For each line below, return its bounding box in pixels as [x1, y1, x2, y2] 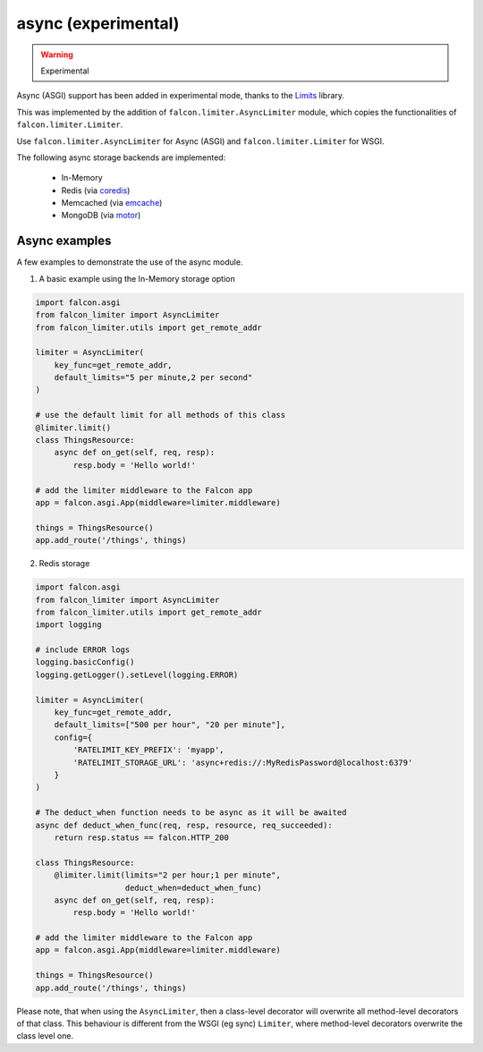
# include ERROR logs [35, 645, 131, 655]
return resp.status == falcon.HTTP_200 [54, 832, 230, 843]
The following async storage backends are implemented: [16, 152, 226, 163]
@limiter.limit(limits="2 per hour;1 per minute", [54, 870, 281, 880]
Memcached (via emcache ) [61, 198, 163, 208]
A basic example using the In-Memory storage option [38, 273, 236, 284]
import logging [35, 620, 102, 630]
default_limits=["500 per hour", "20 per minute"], [54, 720, 286, 730]
